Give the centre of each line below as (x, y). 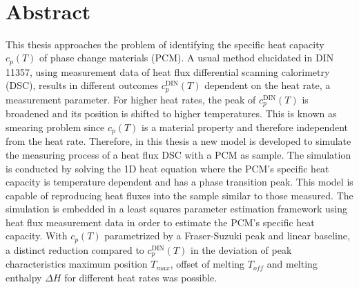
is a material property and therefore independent (245, 127)
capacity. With (37, 236)
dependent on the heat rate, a (268, 85)
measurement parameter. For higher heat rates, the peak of (131, 99)
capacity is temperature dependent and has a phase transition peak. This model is (179, 182)
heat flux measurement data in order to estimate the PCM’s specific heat (160, 222)
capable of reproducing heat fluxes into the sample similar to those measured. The (179, 195)
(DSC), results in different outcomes (82, 85)
